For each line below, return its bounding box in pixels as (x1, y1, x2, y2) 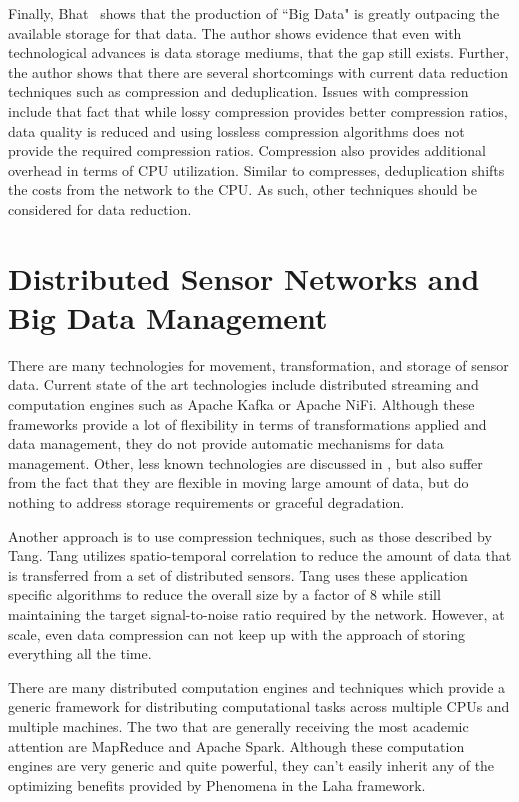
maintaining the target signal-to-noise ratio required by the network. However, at (8, 603, 505, 624)
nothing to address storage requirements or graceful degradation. (8, 492, 405, 512)
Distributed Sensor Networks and (8, 257, 480, 298)
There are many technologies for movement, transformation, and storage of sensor (8, 354, 509, 375)
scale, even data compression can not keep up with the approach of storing (8, 623, 465, 644)
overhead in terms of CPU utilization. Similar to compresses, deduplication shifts (8, 159, 505, 180)
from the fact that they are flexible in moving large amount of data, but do (8, 472, 469, 493)
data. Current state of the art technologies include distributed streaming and (8, 374, 479, 395)
